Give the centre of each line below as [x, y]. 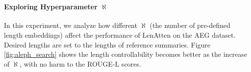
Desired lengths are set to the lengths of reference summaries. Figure [107, 44]
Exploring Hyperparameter [51, 7]
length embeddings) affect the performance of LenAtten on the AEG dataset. [120, 35]
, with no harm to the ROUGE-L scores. [80, 63]
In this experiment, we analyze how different [71, 25]
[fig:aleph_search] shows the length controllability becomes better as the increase [126, 54]
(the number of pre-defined [190, 25]
